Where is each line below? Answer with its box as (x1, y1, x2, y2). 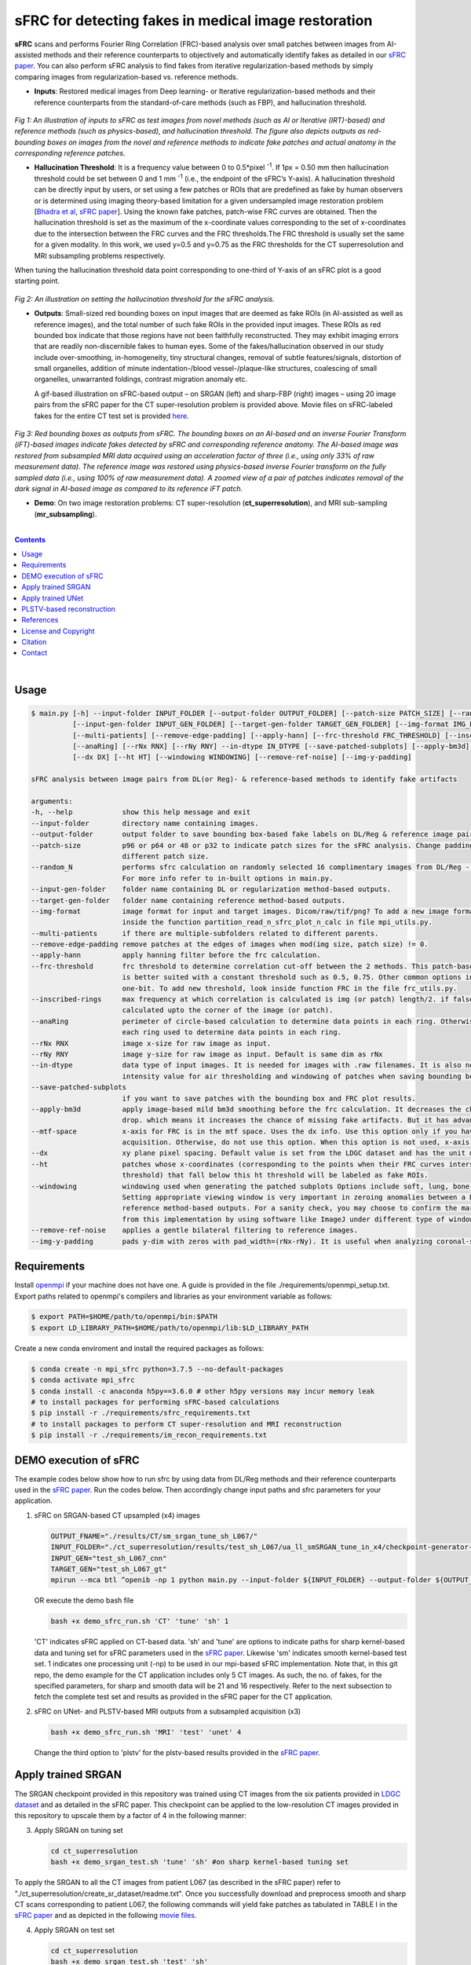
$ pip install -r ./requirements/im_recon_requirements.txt (31, 1431, 268, 1440)
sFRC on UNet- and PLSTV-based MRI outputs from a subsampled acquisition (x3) (34, 1706, 301, 1716)
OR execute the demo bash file (34, 1596, 134, 1605)
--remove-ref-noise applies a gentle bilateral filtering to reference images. (31, 1226, 359, 1235)
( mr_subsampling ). (34, 509, 97, 519)
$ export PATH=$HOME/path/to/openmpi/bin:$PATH (31, 1313, 217, 1321)
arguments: (31, 796, 73, 806)
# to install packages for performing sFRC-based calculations (31, 1398, 280, 1407)
